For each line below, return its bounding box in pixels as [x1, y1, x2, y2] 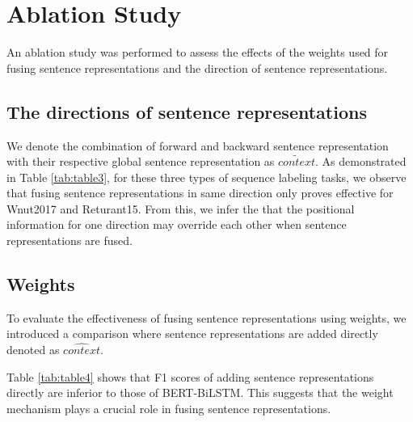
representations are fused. [6, 232, 133, 249]
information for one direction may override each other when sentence [6, 216, 347, 233]
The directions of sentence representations [6, 99, 367, 124]
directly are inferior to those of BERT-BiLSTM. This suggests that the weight [6, 384, 394, 401]
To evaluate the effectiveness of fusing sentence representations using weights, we [6, 309, 407, 326]
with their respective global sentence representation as [6, 153, 275, 170]
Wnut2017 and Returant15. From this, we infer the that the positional [6, 200, 355, 217]
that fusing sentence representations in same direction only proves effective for [6, 184, 394, 201]
